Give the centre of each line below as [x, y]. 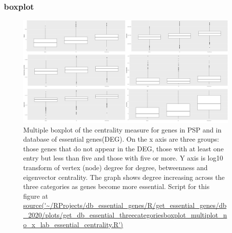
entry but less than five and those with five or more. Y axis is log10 [123, 158]
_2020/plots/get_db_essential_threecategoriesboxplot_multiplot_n [125, 214]
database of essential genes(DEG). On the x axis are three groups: [121, 139]
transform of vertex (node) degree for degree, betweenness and [116, 167]
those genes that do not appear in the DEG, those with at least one [123, 148]
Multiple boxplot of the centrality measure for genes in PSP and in [123, 129]
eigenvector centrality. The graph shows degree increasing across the [124, 177]
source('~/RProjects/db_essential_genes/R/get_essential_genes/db [125, 205]
